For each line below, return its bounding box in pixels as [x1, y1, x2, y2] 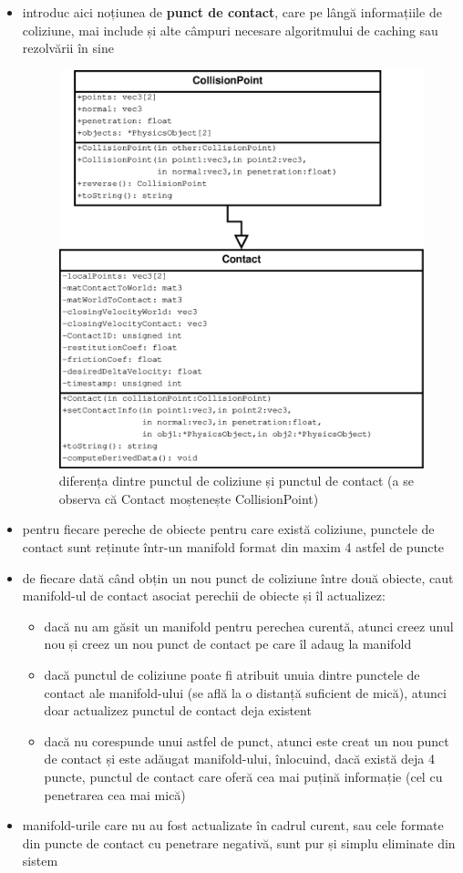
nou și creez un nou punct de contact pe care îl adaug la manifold [44, 634, 412, 653]
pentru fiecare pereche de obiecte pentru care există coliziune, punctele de [22, 519, 435, 539]
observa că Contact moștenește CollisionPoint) [58, 488, 319, 508]
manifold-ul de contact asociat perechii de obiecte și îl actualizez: [22, 586, 386, 605]
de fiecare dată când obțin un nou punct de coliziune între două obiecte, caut [22, 568, 454, 587]
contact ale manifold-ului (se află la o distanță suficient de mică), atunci [44, 683, 447, 702]
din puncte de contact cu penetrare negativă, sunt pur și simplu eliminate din [22, 833, 456, 852]
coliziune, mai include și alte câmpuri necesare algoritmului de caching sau [22, 20, 438, 39]
